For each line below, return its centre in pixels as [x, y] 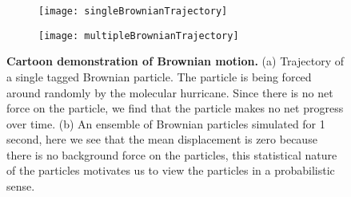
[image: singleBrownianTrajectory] [133, 11]
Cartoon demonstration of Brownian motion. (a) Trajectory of [175, 61]
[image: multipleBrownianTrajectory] [139, 35]
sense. [21, 186]
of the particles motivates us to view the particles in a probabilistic [171, 170]
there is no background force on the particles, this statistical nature [172, 154]
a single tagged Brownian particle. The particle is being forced [159, 76]
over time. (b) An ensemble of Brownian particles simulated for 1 [166, 123]
